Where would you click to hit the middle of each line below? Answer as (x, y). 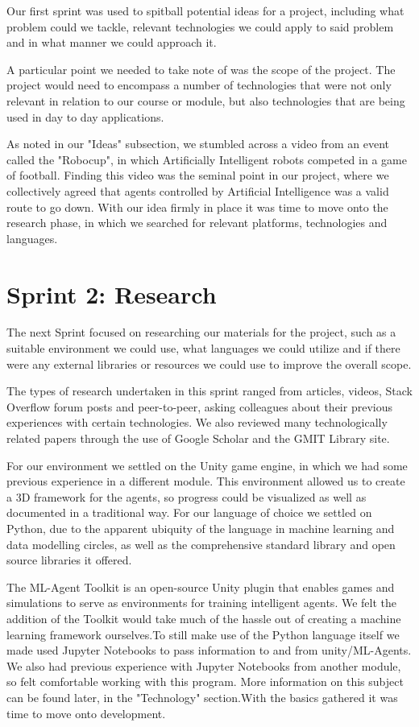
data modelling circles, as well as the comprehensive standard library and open (201, 544)
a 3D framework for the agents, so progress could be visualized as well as (187, 496)
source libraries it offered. (69, 560)
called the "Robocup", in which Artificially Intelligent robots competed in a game (207, 159)
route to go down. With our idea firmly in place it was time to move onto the (197, 207)
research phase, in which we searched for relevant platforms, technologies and (197, 223)
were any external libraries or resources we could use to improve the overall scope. (209, 363)
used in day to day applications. (85, 116)
